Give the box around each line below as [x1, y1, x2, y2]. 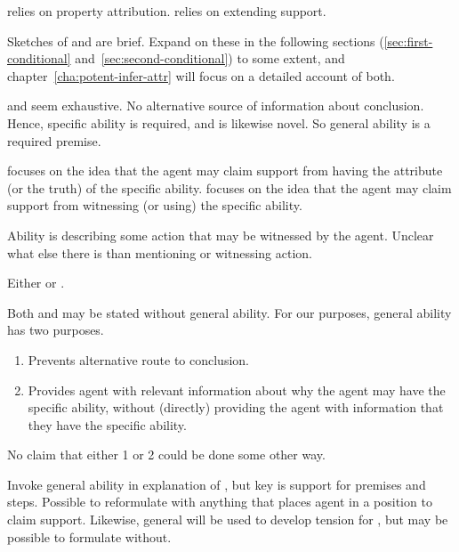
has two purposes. [7, 321, 104, 339]
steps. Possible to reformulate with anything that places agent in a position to [7, 492, 432, 511]
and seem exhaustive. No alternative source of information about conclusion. [7, 96, 424, 115]
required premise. [7, 131, 101, 150]
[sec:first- [383, 31, 433, 50]
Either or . [7, 273, 65, 292]
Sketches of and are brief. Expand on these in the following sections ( [7, 31, 384, 50]
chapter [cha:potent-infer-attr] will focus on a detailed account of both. [7, 66, 395, 85]
